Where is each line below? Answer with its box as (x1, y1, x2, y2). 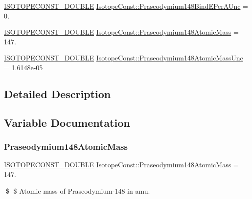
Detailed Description (4, 86, 111, 101)
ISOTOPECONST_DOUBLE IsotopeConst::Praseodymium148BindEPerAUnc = (4, 1, 248, 11)
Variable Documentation (4, 115, 130, 130)
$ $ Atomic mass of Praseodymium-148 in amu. (5, 185, 150, 196)
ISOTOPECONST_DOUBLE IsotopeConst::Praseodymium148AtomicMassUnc (4, 53, 243, 63)
